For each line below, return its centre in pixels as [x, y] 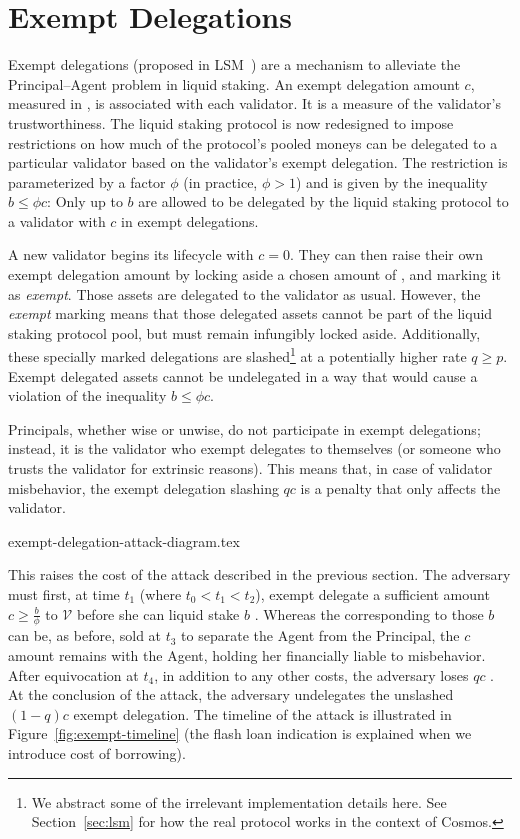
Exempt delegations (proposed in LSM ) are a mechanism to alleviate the [234, 64]
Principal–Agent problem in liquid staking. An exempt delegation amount [234, 83]
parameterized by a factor [87, 181]
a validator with [57, 220]
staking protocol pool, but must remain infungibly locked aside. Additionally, [244, 332]
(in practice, [220, 181]
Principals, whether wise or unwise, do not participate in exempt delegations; [244, 428]
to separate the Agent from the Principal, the [320, 635]
